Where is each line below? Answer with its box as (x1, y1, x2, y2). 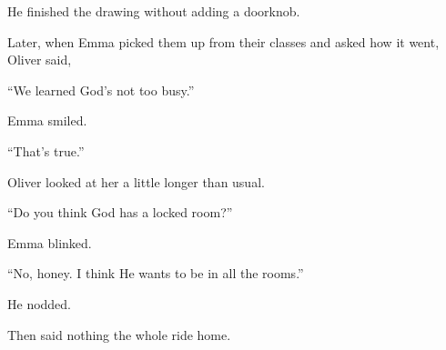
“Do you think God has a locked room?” (7, 203, 233, 222)
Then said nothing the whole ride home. (7, 325, 231, 344)
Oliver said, (7, 50, 72, 69)
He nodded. (7, 294, 72, 313)
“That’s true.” (7, 141, 85, 160)
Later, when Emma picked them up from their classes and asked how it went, (7, 32, 440, 51)
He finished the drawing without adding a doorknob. (7, 2, 300, 20)
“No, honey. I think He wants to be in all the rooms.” (7, 264, 304, 283)
